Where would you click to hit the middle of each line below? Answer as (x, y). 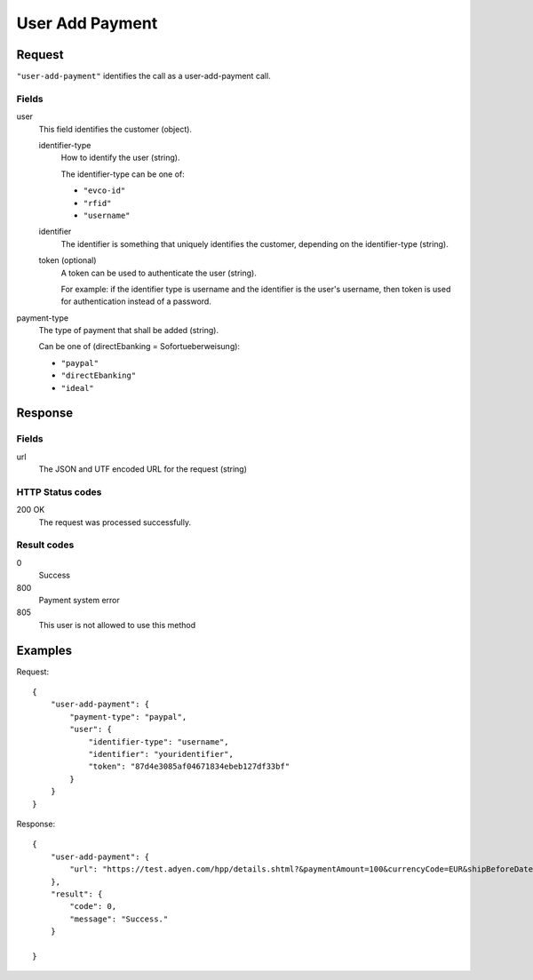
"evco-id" (104, 191)
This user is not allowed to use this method (117, 625)
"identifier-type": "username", (159, 741)
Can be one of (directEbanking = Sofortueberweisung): (139, 347)
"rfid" (97, 203)
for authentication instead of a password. (136, 301)
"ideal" (78, 388)
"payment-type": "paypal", (128, 717)
